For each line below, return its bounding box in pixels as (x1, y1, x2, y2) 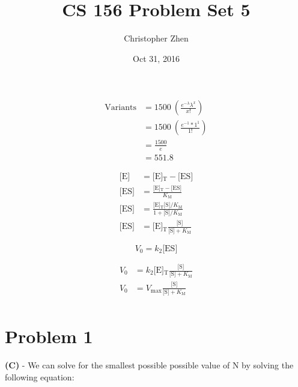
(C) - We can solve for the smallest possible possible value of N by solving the (5, 359, 294, 371)
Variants (105, 103, 136, 112)
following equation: (5, 370, 74, 383)
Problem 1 (5, 324, 93, 349)
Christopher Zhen (124, 32, 189, 44)
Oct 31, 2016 (133, 52, 180, 64)
